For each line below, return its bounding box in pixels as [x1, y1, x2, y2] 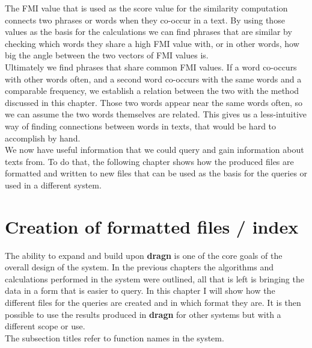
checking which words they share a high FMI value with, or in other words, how [5, 37, 299, 49]
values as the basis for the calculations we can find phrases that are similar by [5, 25, 292, 38]
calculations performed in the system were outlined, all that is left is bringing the [5, 272, 304, 285]
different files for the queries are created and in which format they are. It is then [5, 296, 301, 308]
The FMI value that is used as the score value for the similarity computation [5, 2, 288, 14]
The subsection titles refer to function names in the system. [5, 331, 224, 344]
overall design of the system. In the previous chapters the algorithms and [5, 261, 274, 273]
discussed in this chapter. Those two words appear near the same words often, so [5, 96, 303, 108]
